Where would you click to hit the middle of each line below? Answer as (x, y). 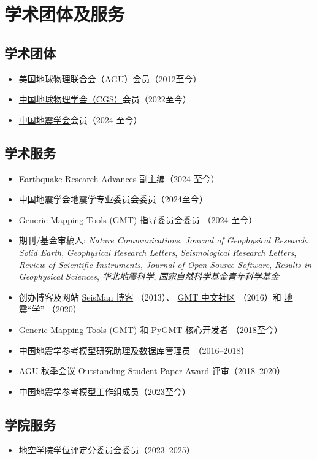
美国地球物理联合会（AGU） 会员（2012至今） (110, 78)
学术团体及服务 (65, 14)
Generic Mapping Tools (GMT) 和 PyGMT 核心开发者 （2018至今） (151, 329)
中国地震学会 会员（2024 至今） (80, 119)
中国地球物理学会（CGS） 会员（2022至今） (105, 99)
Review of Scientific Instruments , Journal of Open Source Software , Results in (165, 264)
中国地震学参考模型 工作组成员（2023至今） (105, 391)
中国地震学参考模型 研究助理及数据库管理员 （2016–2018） (134, 350)
